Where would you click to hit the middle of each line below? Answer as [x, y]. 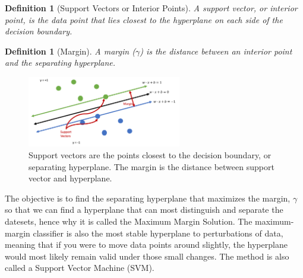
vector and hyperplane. [70, 178]
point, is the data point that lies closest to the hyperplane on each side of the [144, 19]
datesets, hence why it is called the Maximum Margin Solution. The [129, 221]
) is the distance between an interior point [216, 51]
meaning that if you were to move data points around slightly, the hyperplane [146, 245]
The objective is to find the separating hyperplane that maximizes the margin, [148, 198]
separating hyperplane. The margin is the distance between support [151, 166]
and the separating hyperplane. [60, 63]
